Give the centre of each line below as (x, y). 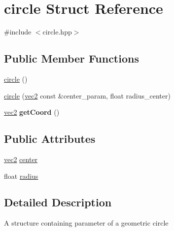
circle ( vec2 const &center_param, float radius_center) (87, 95)
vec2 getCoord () (32, 112)
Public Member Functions (71, 58)
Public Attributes (50, 139)
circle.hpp (57, 32)
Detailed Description (58, 202)
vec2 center (21, 159)
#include (18, 32)
